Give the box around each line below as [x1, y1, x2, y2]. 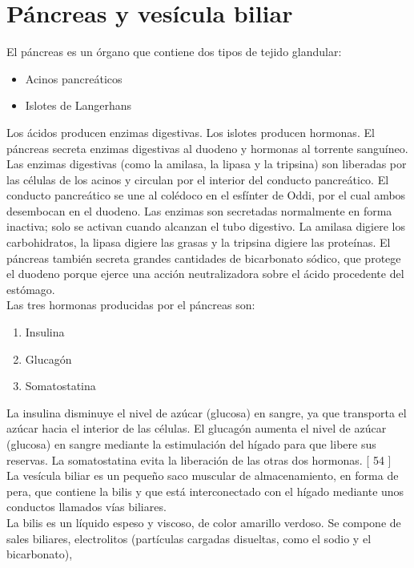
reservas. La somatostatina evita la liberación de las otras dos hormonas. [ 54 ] [6, 451, 392, 468]
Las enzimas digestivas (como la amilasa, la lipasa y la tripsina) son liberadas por [6, 155, 407, 172]
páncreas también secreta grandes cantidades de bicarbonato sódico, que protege [6, 249, 401, 266]
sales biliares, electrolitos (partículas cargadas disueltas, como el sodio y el [6, 530, 372, 546]
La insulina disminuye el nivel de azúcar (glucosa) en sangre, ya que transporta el [6, 404, 407, 421]
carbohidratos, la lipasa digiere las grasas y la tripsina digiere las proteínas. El [6, 234, 391, 251]
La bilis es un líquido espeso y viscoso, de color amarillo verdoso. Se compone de [6, 514, 401, 530]
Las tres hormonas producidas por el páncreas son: [6, 296, 255, 313]
